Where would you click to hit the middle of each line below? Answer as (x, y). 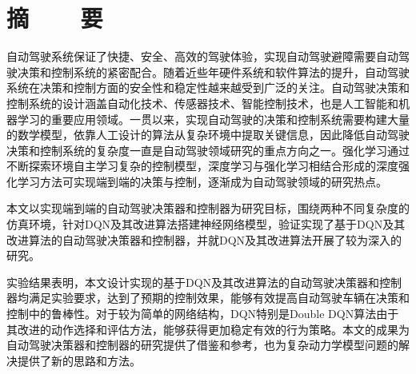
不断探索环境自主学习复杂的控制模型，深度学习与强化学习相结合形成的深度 (202, 166)
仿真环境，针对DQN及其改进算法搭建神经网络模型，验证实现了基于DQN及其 (206, 224)
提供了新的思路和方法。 (79, 360)
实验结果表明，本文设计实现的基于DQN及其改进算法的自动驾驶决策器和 (193, 282)
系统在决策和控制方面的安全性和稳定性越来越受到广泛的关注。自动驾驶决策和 (208, 88)
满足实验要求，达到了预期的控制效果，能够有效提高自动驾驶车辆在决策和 (219, 298)
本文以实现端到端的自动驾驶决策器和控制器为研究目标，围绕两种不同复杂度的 (208, 208)
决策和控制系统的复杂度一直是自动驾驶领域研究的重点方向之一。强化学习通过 (208, 150)
